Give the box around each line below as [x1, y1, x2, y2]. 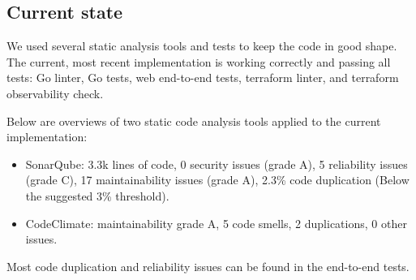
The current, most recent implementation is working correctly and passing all [6, 53, 391, 70]
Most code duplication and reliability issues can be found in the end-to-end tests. [6, 257, 410, 274]
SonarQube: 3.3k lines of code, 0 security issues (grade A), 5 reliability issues [25, 155, 408, 172]
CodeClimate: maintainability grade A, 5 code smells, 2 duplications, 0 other [25, 214, 407, 231]
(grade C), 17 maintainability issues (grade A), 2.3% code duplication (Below [25, 171, 410, 188]
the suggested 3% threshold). [25, 187, 169, 204]
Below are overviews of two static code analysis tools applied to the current [6, 112, 381, 129]
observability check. [6, 84, 104, 101]
